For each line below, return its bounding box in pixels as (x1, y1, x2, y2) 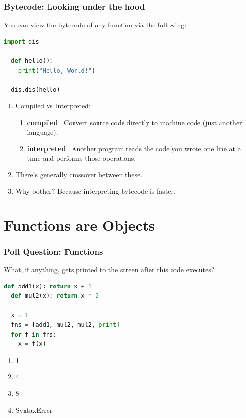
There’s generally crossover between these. (15, 169, 143, 180)
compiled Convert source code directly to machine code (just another (27, 117, 242, 127)
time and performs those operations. (27, 153, 136, 163)
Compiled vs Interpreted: (15, 101, 91, 111)
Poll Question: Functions (4, 245, 103, 257)
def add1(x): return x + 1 (4, 283, 92, 290)
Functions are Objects (4, 214, 155, 235)
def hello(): (11, 57, 53, 64)
